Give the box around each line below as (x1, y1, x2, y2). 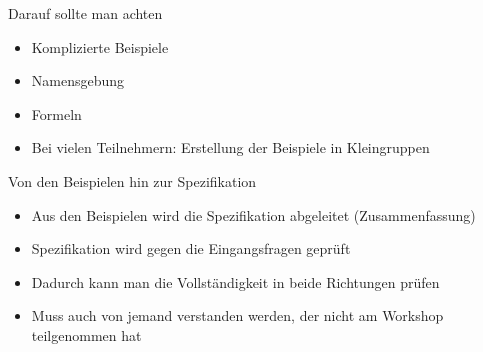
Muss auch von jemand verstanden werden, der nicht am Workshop (31, 305, 444, 326)
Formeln (31, 103, 82, 124)
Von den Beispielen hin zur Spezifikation (8, 170, 257, 191)
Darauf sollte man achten (8, 3, 163, 23)
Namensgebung (31, 70, 125, 91)
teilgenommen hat (31, 324, 142, 345)
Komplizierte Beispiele (31, 36, 169, 57)
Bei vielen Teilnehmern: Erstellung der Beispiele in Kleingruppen (31, 137, 430, 158)
